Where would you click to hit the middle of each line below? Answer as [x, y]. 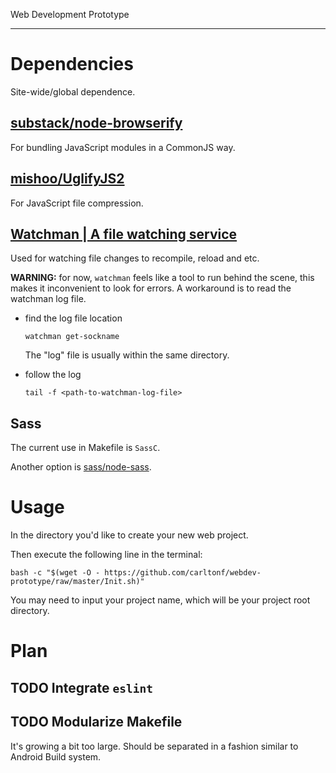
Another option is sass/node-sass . [81, 467]
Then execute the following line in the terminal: [106, 555]
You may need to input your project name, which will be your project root [160, 600]
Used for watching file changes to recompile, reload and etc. [135, 258]
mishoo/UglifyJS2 [67, 179]
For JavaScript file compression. [77, 203]
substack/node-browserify [96, 123]
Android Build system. [56, 756]
